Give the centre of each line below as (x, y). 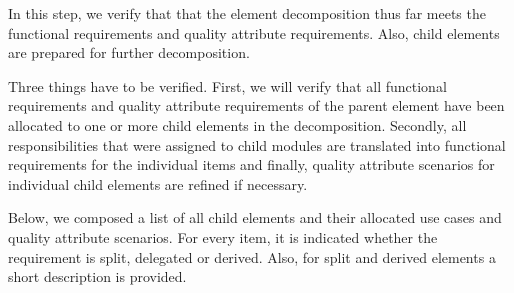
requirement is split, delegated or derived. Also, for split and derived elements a (252, 256)
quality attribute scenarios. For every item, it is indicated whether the (223, 236)
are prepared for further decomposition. (129, 52)
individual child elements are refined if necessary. (158, 183)
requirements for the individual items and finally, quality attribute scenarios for (251, 164)
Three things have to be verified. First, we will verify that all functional (227, 85)
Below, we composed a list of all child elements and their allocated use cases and (255, 217)
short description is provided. (97, 276)
